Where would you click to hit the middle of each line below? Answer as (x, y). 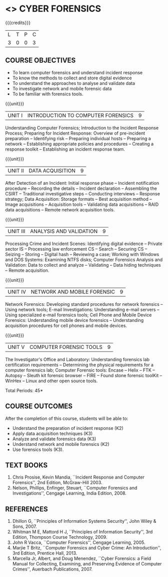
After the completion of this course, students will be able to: (67, 418)
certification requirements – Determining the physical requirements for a (79, 365)
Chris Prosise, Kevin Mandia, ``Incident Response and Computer (78, 477)
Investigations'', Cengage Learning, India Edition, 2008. (69, 493)
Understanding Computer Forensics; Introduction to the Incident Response (82, 128)
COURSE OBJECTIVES (40, 61)
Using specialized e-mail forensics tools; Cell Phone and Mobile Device (78, 315)
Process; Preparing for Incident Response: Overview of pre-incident (75, 133)
